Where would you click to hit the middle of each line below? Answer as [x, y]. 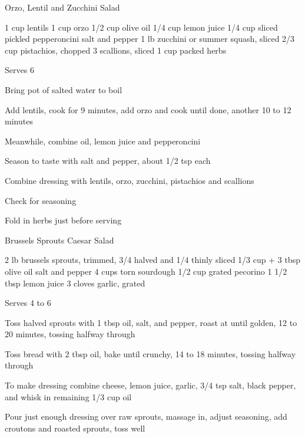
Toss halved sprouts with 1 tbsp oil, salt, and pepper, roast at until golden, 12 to [151, 322]
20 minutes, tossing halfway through [70, 334]
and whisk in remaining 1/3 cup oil [68, 396]
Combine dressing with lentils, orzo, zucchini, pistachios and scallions [130, 180]
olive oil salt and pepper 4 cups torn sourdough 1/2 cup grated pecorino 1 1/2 [146, 271]
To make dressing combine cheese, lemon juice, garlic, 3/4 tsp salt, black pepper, [150, 385]
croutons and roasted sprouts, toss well [75, 428]
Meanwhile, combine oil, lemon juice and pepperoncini [103, 141]
